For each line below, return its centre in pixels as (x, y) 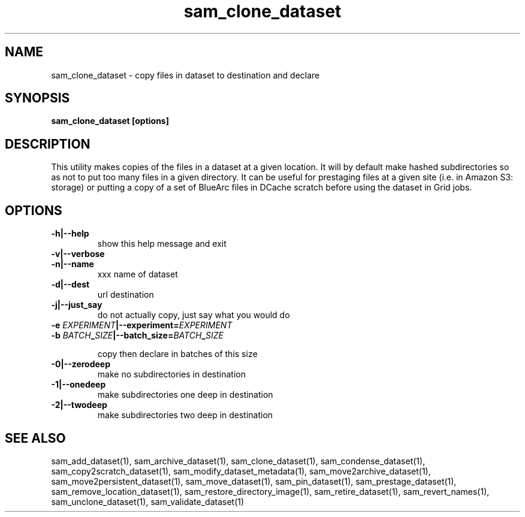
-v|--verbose (78, 254)
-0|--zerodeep (81, 364)
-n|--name (73, 264)
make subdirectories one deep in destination (185, 395)
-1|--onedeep (79, 385)
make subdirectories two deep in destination (185, 415)
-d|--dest (70, 285)
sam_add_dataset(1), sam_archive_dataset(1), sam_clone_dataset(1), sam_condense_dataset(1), (238, 461)
